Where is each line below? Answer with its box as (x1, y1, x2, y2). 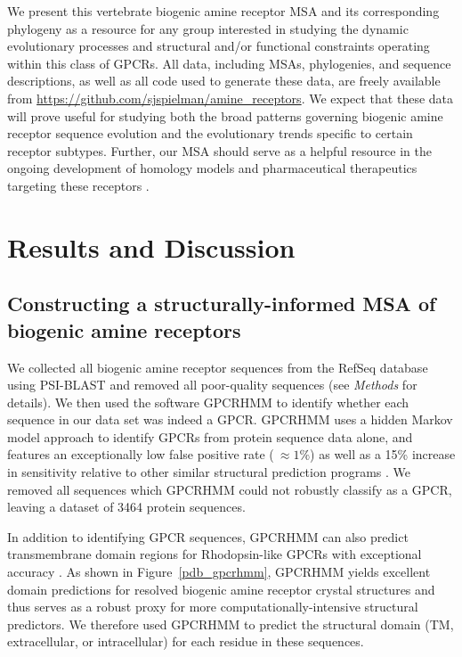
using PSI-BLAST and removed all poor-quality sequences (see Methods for (7, 375, 417, 394)
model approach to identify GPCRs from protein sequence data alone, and (7, 427, 413, 446)
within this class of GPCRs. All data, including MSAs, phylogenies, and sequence (7, 53, 451, 72)
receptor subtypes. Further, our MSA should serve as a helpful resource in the (7, 141, 432, 160)
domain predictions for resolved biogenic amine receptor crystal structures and (7, 579, 435, 598)
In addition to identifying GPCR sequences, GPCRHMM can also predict (7, 527, 409, 546)
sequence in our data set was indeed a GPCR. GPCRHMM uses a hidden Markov (7, 410, 453, 429)
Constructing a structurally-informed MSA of (7, 290, 436, 317)
